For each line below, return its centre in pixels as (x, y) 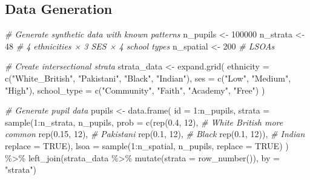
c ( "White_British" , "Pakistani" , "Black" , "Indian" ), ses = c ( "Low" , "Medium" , (148, 78)
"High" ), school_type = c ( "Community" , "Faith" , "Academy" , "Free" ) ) (135, 90)
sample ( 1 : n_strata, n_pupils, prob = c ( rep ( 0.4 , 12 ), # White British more (144, 122)
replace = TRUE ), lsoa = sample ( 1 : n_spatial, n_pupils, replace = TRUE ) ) (147, 145)
